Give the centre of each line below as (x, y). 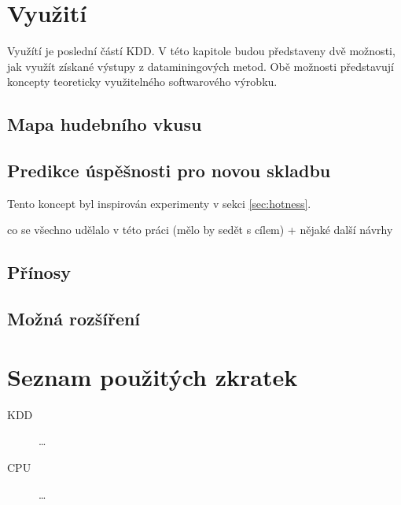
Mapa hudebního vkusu (105, 124)
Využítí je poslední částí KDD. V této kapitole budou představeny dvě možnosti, (201, 51)
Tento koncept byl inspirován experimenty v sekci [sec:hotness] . (159, 203)
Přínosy (39, 272)
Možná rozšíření (74, 319)
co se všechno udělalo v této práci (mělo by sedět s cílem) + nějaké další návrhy (200, 230)
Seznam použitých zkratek (153, 376)
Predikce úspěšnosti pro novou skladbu (169, 171)
